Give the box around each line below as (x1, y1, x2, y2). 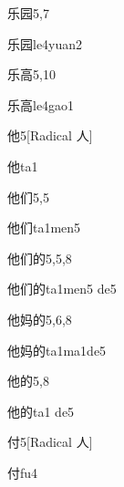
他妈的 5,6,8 (7, 309, 72, 328)
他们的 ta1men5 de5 (7, 279, 117, 298)
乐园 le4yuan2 (7, 34, 83, 53)
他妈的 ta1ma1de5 (7, 340, 107, 359)
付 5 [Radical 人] (7, 432, 93, 451)
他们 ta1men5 (7, 218, 81, 237)
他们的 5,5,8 (7, 248, 72, 267)
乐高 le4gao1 (7, 95, 75, 114)
